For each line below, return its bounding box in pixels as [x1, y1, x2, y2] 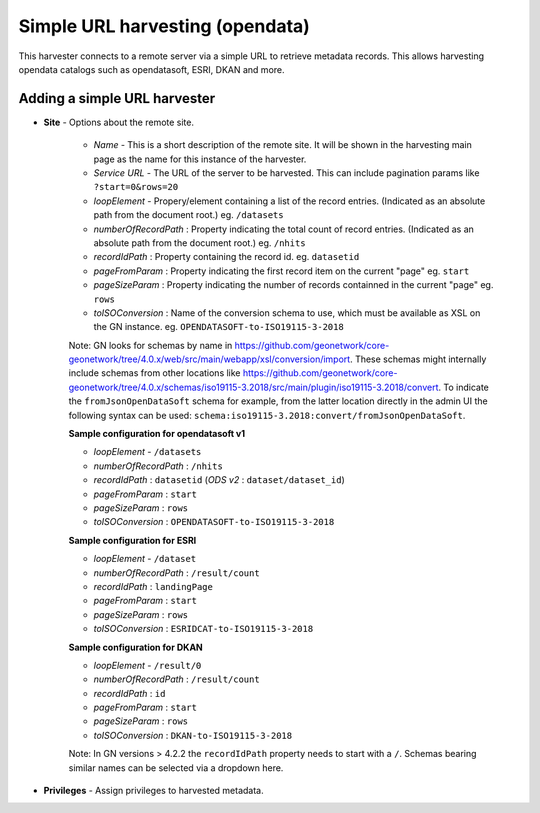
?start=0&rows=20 [93, 181, 179, 193]
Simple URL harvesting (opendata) [18, 15, 310, 37]
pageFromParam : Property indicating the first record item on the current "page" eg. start [93, 265, 470, 277]
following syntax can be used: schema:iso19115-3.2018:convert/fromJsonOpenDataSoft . [68, 409, 466, 421]
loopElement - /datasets [93, 446, 202, 458]
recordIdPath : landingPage [93, 580, 214, 592]
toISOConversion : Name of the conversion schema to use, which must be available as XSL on [93, 306, 481, 319]
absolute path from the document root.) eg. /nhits [93, 236, 306, 249]
